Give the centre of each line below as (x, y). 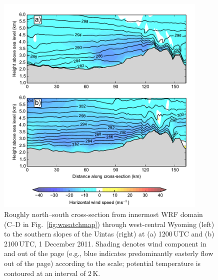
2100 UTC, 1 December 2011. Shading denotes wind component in (105, 243)
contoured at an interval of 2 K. (52, 273)
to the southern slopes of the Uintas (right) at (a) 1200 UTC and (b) (109, 234)
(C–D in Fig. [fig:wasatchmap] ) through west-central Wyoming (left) (109, 224)
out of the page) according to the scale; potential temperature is (102, 263)
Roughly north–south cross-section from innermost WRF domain (103, 214)
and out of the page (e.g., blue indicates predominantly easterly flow (109, 253)
